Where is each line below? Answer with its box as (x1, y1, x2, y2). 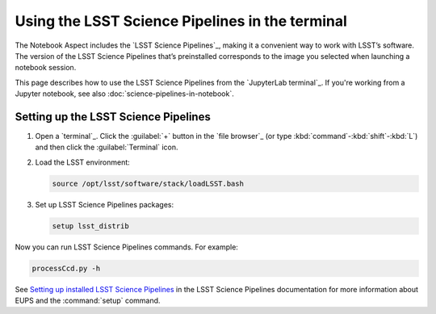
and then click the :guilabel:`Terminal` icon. (35, 142, 178, 153)
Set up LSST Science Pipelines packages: (35, 199, 174, 209)
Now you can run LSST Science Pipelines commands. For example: (15, 242, 238, 252)
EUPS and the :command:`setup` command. (15, 295, 161, 306)
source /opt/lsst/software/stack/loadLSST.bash (52, 178, 244, 188)
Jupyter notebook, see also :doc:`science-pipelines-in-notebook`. (15, 89, 234, 98)
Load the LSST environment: (35, 157, 131, 167)
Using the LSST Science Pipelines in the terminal (15, 12, 347, 30)
